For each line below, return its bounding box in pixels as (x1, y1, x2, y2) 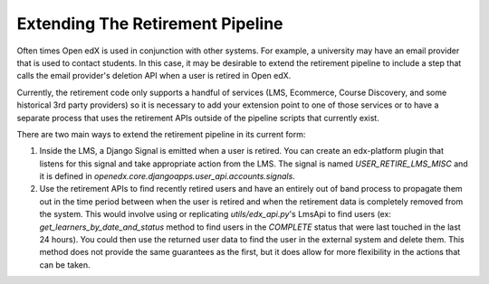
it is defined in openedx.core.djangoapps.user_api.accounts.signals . (39, 171, 296, 182)
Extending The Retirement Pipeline (16, 14, 284, 33)
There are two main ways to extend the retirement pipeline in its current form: (16, 128, 306, 139)
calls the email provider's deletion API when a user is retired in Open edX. (16, 71, 292, 81)
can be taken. (39, 259, 91, 270)
